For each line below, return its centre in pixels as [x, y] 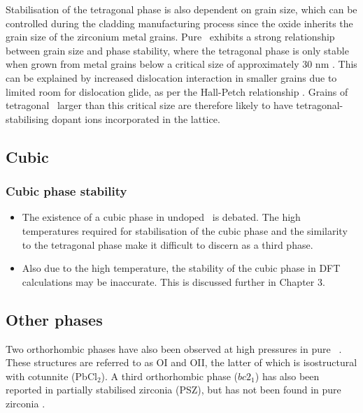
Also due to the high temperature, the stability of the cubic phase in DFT [181, 268]
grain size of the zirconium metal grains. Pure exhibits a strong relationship [170, 37]
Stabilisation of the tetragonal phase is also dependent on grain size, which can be [181, 9]
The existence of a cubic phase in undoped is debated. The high [161, 217]
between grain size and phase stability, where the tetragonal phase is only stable [177, 50]
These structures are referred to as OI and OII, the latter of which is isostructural [181, 362]
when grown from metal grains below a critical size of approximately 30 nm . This [181, 64]
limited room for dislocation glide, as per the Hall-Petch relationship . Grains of [177, 91]
